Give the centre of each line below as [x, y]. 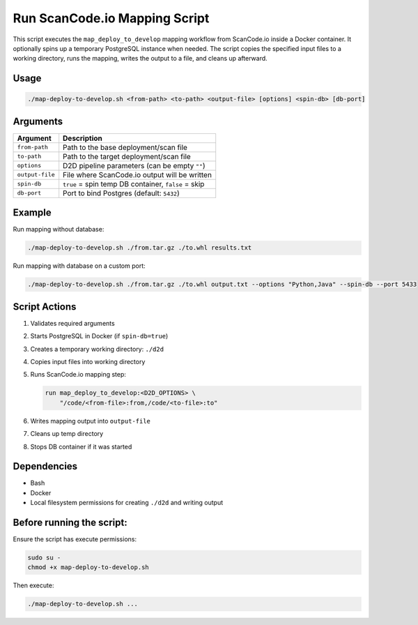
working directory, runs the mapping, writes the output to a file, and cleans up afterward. [140, 59]
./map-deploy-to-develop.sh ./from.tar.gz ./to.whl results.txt [140, 248]
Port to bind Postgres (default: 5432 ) [122, 193]
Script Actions [45, 307]
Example [32, 213]
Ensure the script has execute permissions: [75, 539]
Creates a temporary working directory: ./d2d [97, 349]
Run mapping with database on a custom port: [79, 266]
